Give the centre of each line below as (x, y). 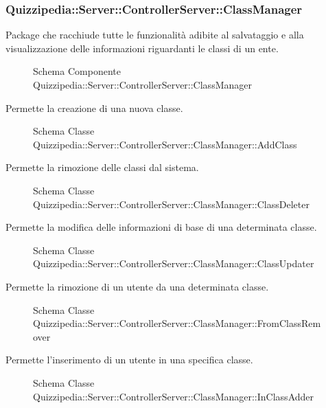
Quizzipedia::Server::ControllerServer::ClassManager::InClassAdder (174, 396)
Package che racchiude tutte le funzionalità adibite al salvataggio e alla (155, 35)
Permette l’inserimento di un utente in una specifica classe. (129, 360)
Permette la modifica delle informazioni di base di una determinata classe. (161, 227)
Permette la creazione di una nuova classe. (94, 107)
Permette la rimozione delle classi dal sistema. (102, 167)
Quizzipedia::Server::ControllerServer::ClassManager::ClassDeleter (171, 204)
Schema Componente (77, 71)
